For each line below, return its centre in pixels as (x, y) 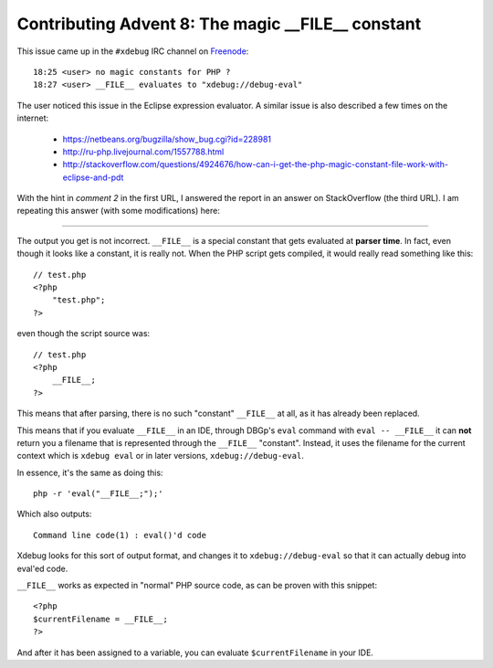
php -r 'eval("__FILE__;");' (98, 494)
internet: (33, 118)
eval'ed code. (42, 568)
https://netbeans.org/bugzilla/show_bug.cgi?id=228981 (167, 139)
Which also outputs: (54, 514)
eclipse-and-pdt (93, 177)
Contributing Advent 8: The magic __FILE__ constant (219, 24)
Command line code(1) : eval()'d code (120, 535)
